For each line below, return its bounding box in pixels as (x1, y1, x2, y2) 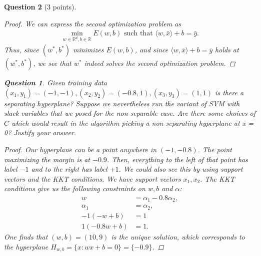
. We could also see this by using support (118, 164, 243, 174)
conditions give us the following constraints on (4, 183, 145, 194)
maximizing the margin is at (4, 154, 90, 164)
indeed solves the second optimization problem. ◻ (84, 58, 235, 68)
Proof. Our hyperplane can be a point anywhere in (4, 144, 157, 154)
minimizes (72, 44, 104, 54)
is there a (215, 87, 244, 97)
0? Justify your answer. (4, 127, 76, 138)
